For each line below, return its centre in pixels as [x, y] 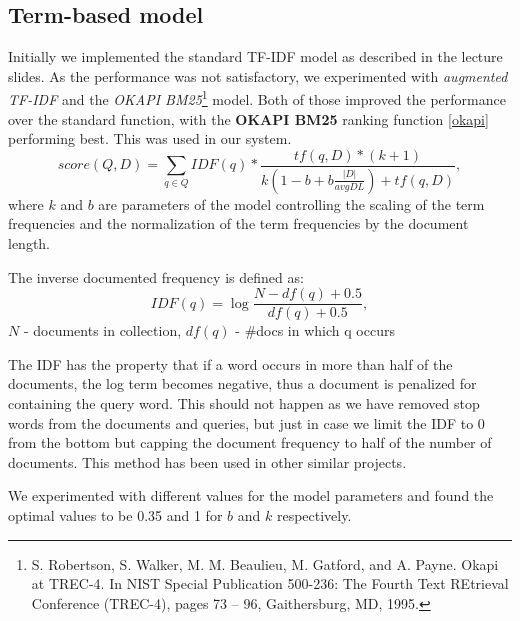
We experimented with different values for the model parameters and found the [251, 495]
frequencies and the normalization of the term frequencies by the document [238, 223]
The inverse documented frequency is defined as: [156, 276]
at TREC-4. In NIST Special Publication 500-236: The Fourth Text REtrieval [270, 583]
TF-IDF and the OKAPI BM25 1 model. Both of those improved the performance [257, 98]
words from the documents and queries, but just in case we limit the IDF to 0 [246, 422]
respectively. [314, 514]
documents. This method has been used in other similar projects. [207, 461]
